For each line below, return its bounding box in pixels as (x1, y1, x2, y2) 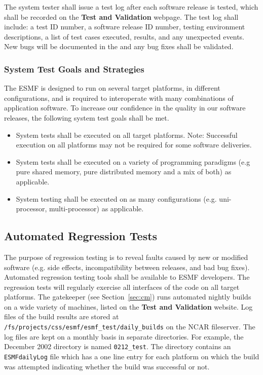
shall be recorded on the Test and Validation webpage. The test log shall (4, 11, 239, 22)
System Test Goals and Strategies (4, 62, 144, 75)
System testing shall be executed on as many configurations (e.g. (16, 193, 217, 204)
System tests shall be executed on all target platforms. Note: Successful (16, 129, 238, 140)
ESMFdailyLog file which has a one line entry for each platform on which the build (4, 351, 259, 361)
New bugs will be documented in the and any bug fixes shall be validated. (4, 41, 234, 52)
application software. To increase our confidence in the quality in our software (4, 102, 246, 113)
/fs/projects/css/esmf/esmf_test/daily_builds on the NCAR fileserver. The (4, 321, 255, 332)
